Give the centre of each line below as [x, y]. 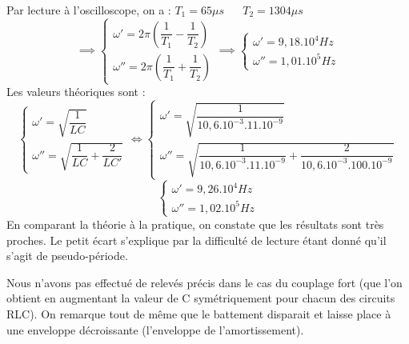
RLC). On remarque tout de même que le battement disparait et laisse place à [199, 313]
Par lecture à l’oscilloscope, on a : [89, 10]
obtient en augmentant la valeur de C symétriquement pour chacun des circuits [201, 298]
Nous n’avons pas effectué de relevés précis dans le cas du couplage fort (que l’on [204, 282]
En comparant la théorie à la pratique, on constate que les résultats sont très [195, 224]
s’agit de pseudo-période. [67, 256]
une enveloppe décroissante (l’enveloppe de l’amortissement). [155, 329]
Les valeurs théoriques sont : [76, 92]
